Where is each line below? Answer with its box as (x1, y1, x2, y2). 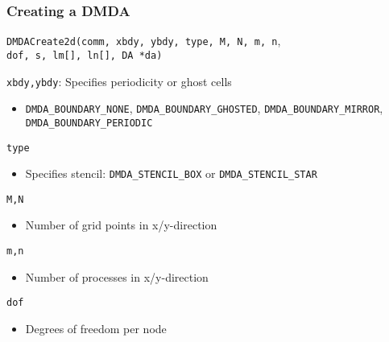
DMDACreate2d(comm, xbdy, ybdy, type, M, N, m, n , (6, 32, 281, 49)
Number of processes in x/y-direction (25, 268, 209, 285)
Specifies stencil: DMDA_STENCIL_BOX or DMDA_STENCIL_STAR (25, 165, 317, 182)
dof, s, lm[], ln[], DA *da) (6, 49, 163, 61)
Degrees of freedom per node (25, 319, 167, 336)
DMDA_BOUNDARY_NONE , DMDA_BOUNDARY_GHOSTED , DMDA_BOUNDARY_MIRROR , (25, 100, 383, 117)
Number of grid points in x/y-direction (25, 216, 217, 233)
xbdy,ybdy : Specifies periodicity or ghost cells (6, 72, 232, 89)
